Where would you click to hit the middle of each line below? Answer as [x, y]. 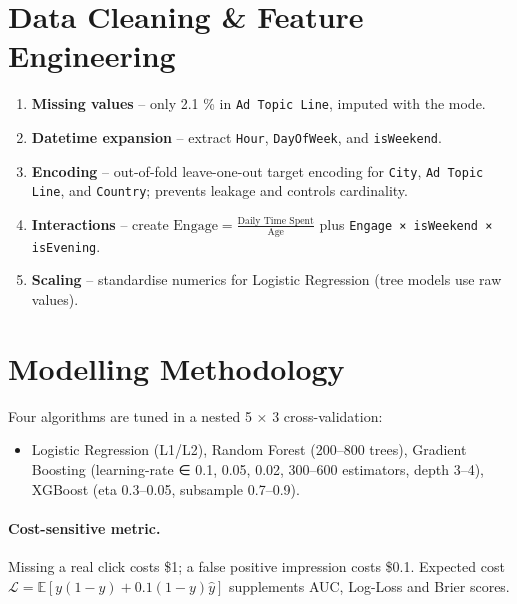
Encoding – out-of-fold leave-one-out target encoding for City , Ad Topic [257, 170]
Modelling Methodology [176, 367]
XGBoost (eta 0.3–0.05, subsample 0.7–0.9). [165, 488]
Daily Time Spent [275, 220]
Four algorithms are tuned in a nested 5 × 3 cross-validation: [195, 415]
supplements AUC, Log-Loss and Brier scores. [369, 585]
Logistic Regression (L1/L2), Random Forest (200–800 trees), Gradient [249, 449]
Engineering [92, 55]
